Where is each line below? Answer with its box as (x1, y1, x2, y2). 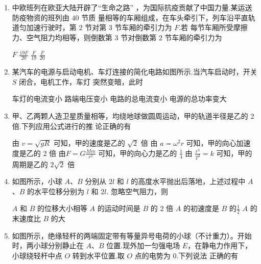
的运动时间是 (97, 203, 140, 214)
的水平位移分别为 (27, 186, 85, 196)
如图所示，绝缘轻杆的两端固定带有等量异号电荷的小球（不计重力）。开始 (12, 230, 252, 241)
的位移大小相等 (37, 203, 87, 214)
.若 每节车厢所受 (179, 22, 233, 33)
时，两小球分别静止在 (12, 240, 84, 251)
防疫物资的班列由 (12, 12, 69, 22)
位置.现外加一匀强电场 (106, 240, 180, 251)
